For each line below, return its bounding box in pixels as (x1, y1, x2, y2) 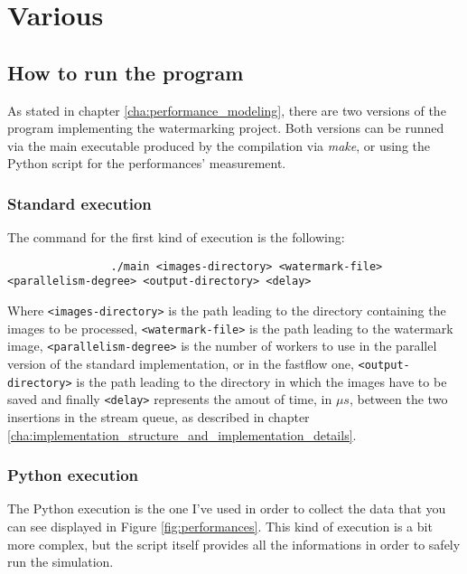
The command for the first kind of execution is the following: (7, 228, 345, 247)
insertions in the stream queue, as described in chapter (7, 408, 310, 427)
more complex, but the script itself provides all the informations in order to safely (7, 534, 461, 553)
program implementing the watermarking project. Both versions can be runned (7, 118, 444, 137)
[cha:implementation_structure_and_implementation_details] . (7, 425, 357, 444)
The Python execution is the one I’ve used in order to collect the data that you (7, 499, 446, 518)
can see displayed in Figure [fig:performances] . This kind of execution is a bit (7, 517, 433, 536)
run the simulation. (7, 552, 114, 571)
